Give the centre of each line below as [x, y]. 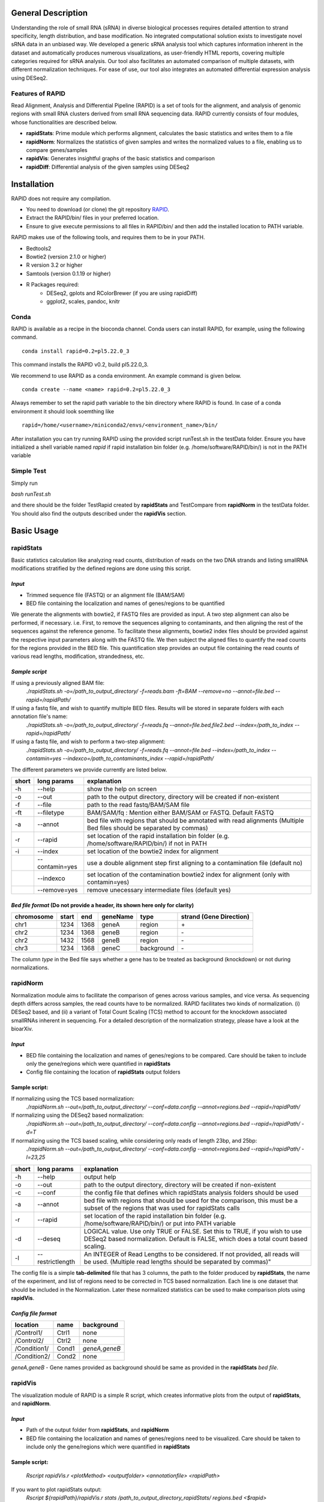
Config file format [34, 1313]
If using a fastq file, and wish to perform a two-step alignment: [88, 741]
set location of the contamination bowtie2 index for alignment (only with [189, 875]
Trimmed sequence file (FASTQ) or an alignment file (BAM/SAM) [106, 595]
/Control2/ [29, 1341]
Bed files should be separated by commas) [148, 828]
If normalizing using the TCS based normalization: [73, 1098]
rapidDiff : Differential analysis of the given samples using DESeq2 [108, 167]
